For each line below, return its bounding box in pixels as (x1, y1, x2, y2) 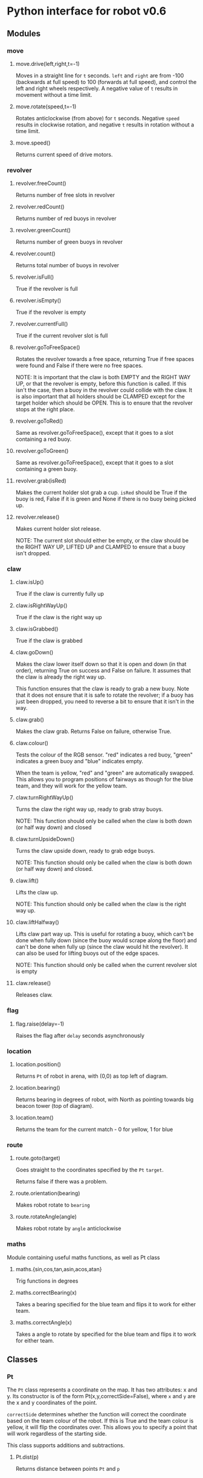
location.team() (15, 1114, 54, 1121)
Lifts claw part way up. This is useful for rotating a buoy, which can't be (15, 930, 194, 938)
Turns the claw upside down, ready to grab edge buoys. (15, 847, 155, 855)
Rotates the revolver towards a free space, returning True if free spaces (15, 356, 195, 363)
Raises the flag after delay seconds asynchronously (15, 1032, 144, 1039)
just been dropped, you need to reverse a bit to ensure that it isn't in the (15, 698, 195, 705)
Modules (7, 28, 41, 39)
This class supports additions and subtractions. (7, 1442, 125, 1449)
